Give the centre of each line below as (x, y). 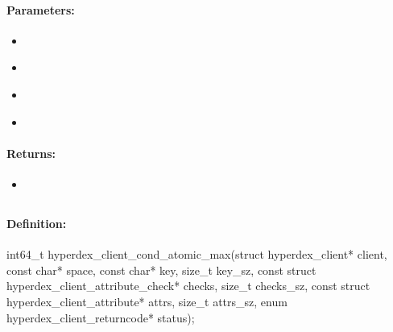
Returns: (31, 153)
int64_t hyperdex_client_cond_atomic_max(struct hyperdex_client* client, (197, 254)
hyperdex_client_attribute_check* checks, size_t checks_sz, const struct (188, 286)
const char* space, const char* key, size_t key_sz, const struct (161, 270)
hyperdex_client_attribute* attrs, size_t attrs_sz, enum (147, 301)
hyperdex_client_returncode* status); (101, 317)
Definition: (37, 223)
